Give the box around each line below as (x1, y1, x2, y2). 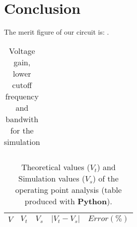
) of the (92, 172, 119, 184)
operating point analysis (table (15, 183, 122, 195)
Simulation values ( (18, 172, 85, 184)
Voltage (9, 45, 35, 56)
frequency (5, 90, 39, 102)
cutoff (12, 79, 32, 91)
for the (10, 124, 34, 136)
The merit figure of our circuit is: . (4, 27, 109, 37)
